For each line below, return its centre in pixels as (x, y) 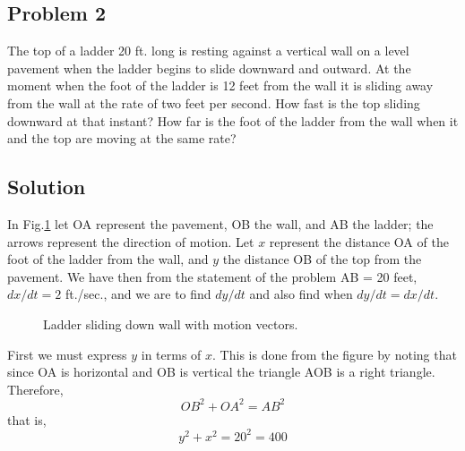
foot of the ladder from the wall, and (108, 259)
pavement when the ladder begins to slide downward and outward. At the (209, 68)
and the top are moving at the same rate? (122, 138)
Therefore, (35, 389)
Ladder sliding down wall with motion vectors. (171, 323)
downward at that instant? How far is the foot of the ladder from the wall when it (233, 120)
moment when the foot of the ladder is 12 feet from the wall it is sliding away (220, 85)
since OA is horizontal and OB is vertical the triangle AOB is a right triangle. (221, 372)
